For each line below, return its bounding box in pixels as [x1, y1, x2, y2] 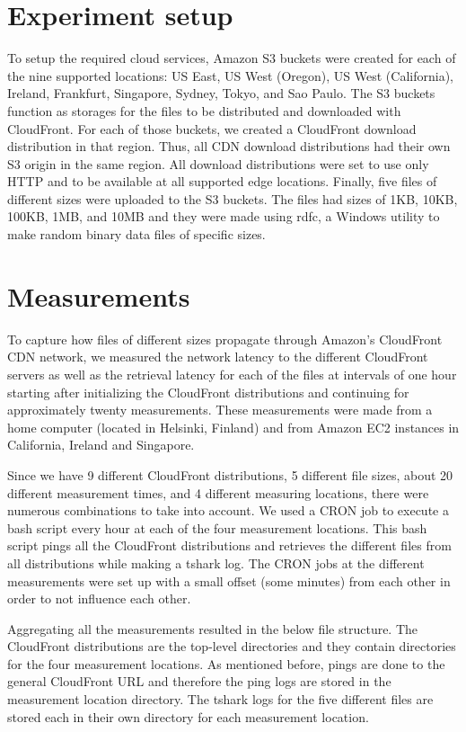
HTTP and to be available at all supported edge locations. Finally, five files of [7, 172, 437, 191]
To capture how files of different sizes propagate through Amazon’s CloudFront [7, 329, 443, 348]
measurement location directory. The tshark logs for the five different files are [7, 690, 434, 709]
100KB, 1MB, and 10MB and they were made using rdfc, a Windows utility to [7, 207, 440, 226]
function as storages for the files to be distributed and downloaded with [7, 101, 401, 120]
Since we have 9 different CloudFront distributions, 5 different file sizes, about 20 [7, 465, 453, 484]
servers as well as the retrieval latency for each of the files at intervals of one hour [7, 364, 457, 383]
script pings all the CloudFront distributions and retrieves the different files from [7, 536, 452, 555]
